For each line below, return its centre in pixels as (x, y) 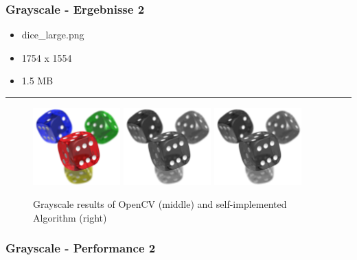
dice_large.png (53, 35)
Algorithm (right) (70, 217)
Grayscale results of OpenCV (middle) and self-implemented (160, 204)
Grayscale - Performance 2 (81, 248)
